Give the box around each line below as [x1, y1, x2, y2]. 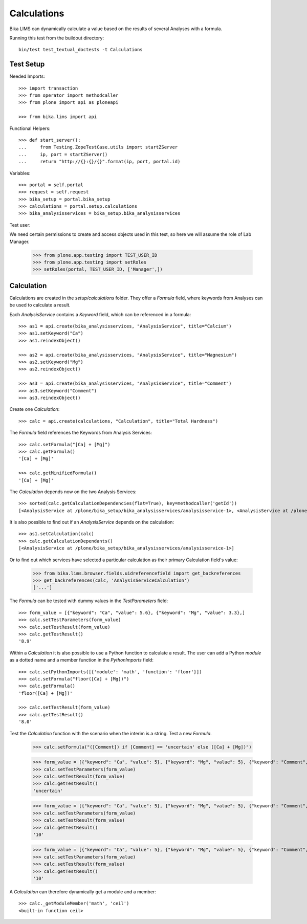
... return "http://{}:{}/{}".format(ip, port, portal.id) [18, 159, 181, 165]
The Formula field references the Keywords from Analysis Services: [9, 430, 152, 436]
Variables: [9, 170, 31, 176]
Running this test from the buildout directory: [9, 35, 104, 41]
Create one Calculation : [9, 406, 60, 412]
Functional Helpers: [9, 125, 51, 131]
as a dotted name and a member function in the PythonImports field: [9, 657, 153, 663]
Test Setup [9, 60, 45, 69]
